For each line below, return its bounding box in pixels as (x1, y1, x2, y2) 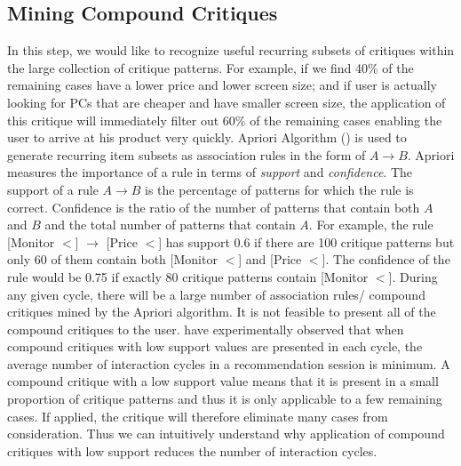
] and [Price (238, 250, 302, 269)
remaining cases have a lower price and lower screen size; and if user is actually (7, 76, 438, 94)
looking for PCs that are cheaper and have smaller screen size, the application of (7, 92, 446, 111)
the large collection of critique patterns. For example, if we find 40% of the (7, 58, 414, 76)
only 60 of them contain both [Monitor (7, 250, 218, 269)
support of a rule (7, 180, 99, 198)
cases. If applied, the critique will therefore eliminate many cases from (7, 406, 388, 425)
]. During (388, 267, 438, 285)
